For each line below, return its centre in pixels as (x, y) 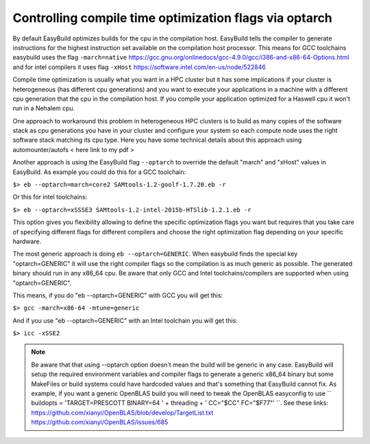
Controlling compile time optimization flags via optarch (172, 18)
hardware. (27, 241)
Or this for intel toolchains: (50, 197)
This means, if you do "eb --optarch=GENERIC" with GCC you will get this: (118, 295)
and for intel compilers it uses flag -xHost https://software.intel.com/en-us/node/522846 (139, 67)
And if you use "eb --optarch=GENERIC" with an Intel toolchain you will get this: (125, 320)
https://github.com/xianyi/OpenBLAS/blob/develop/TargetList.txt (122, 412)
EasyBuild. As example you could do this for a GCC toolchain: (99, 172)
